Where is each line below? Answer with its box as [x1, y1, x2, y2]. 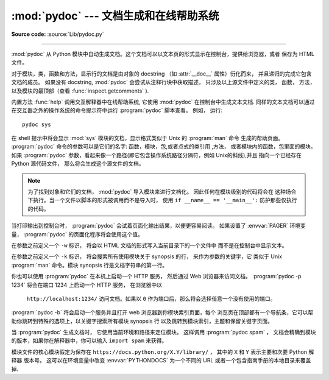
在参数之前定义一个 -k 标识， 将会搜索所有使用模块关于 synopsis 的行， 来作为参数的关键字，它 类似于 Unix [11, 253, 283, 260]
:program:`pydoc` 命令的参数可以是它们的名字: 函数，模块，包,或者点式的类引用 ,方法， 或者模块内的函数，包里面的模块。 [11, 143, 316, 150]
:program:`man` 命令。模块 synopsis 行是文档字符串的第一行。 [11, 261, 168, 269]
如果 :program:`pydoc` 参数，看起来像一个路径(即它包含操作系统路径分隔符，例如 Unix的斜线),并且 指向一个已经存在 [11, 151, 302, 158]
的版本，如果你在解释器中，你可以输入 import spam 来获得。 [11, 337, 168, 344]
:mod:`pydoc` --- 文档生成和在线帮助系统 [11, 9, 219, 23]
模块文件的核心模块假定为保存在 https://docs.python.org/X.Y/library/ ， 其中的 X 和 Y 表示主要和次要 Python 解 [11, 348, 314, 356]
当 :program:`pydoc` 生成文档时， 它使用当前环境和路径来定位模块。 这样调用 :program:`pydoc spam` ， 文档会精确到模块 [11, 329, 316, 336]
